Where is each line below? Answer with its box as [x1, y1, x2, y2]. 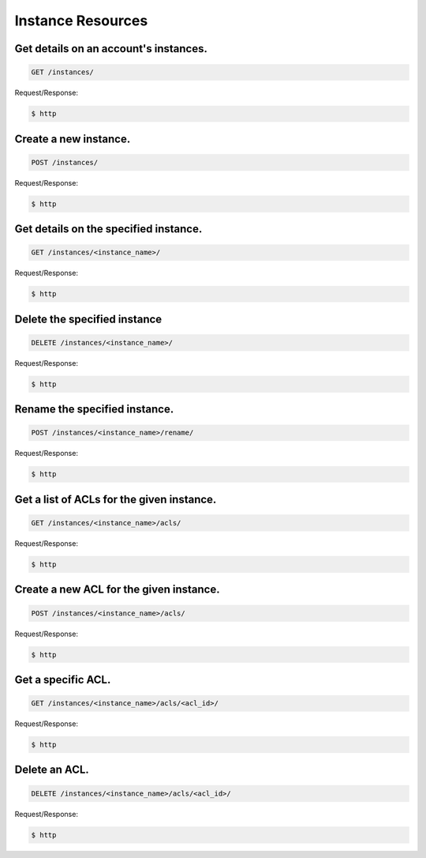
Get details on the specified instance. [14, 222, 203, 236]
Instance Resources [14, 12, 148, 29]
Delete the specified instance [14, 312, 163, 326]
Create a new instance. [14, 132, 131, 145]
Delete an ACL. [14, 763, 90, 777]
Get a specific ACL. [14, 672, 111, 687]
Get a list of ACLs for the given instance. [14, 492, 217, 506]
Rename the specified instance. [14, 403, 174, 416]
